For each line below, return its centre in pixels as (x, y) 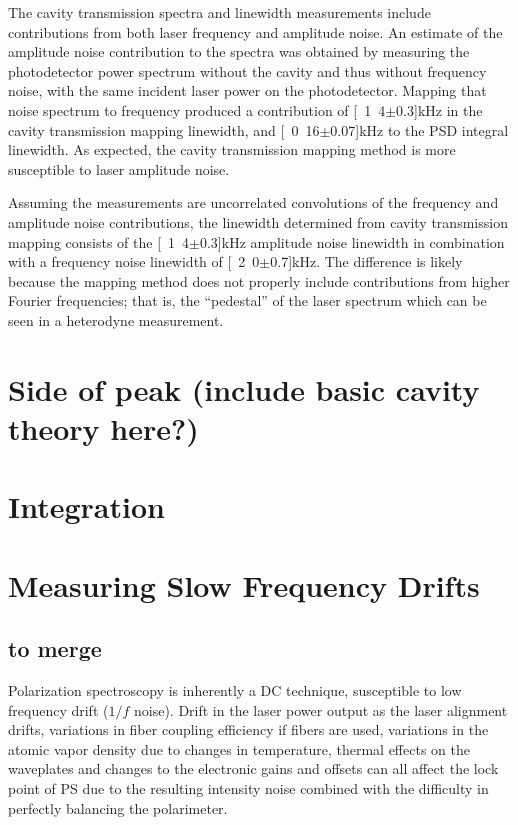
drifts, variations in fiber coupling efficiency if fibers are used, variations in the (248, 729)
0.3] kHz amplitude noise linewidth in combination (352, 241)
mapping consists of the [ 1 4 (99, 241)
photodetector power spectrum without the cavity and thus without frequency (247, 70)
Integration (86, 506)
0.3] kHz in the (439, 109)
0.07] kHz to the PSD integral (419, 129)
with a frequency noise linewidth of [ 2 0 (134, 261)
